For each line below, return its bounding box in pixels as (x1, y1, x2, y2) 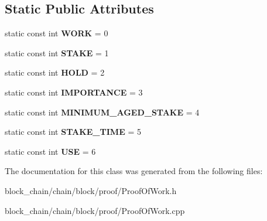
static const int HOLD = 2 (5, 66, 105, 79)
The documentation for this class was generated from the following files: (5, 165, 263, 177)
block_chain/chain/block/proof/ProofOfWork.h (5, 184, 177, 196)
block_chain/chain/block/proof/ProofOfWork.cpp (5, 204, 185, 216)
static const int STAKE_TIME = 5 (5, 125, 141, 138)
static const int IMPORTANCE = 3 (5, 86, 143, 98)
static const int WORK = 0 (5, 27, 108, 39)
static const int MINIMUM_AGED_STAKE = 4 (5, 106, 200, 118)
